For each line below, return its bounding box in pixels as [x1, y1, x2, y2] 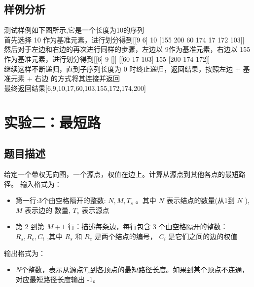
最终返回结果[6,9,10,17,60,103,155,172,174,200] [4, 82, 146, 93]
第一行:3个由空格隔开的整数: [15, 195, 106, 205]
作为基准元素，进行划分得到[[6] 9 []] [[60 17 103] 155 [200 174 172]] [4, 53, 210, 64]
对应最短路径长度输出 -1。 [15, 274, 100, 284]
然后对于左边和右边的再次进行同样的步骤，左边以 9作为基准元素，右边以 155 [4, 44, 251, 54]
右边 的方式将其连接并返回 [35, 73, 120, 83]
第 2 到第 [15, 221, 45, 232]
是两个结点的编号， [94, 231, 157, 241]
